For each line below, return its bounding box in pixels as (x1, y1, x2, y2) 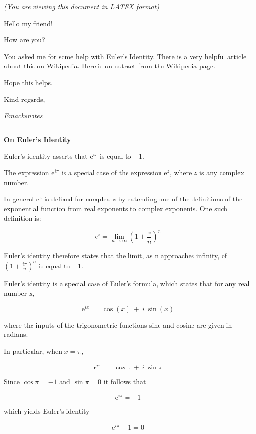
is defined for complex (44, 194, 110, 204)
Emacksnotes (4, 110, 43, 121)
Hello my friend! (4, 18, 53, 28)
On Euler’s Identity (4, 134, 71, 144)
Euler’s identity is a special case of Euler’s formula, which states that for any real (4, 278, 250, 288)
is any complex (199, 167, 244, 177)
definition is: (4, 213, 41, 223)
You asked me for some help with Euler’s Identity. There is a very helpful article (4, 51, 247, 61)
